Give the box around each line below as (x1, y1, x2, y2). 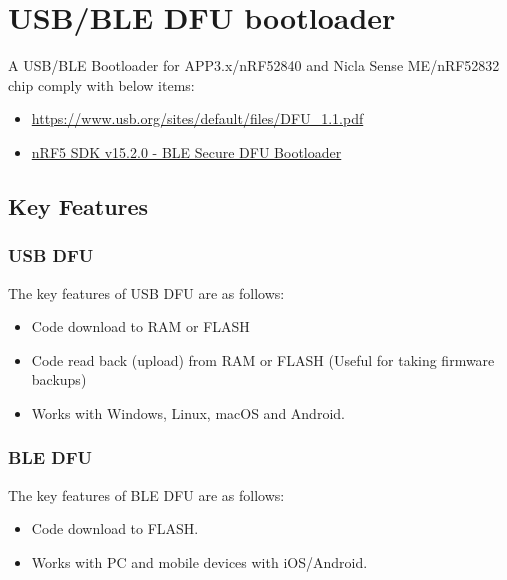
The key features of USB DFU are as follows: (8, 282, 285, 303)
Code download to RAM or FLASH (31, 316, 250, 337)
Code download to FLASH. (31, 518, 199, 539)
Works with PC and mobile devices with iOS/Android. (31, 551, 368, 572)
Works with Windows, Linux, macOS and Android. (31, 402, 345, 423)
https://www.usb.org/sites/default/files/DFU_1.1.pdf (31, 108, 364, 129)
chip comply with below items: (8, 74, 195, 95)
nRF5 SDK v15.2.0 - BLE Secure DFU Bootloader (31, 141, 342, 162)
